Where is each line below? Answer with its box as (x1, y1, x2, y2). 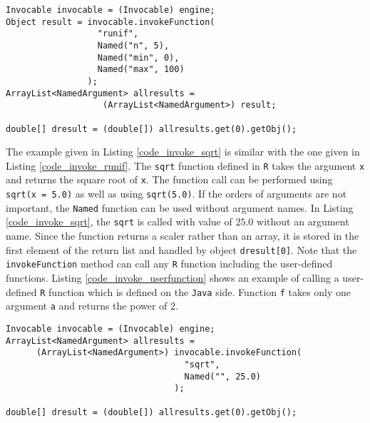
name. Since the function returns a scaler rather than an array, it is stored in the (6, 228, 359, 243)
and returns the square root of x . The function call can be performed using (6, 172, 333, 187)
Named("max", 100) (97, 64, 185, 75)
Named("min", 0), (97, 52, 180, 63)
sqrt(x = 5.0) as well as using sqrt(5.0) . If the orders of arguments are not (6, 186, 347, 201)
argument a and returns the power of (6, 298, 168, 313)
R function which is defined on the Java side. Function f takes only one (40, 284, 351, 299)
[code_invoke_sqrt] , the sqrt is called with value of (6, 214, 232, 229)
